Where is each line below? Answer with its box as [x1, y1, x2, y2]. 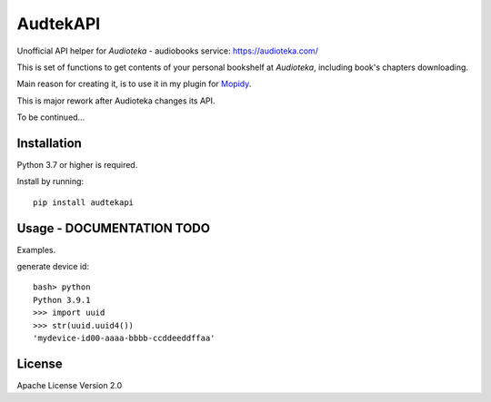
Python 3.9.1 [33, 295, 91, 305]
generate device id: [16, 261, 90, 272]
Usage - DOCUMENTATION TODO [16, 221, 211, 236]
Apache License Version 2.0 [16, 379, 123, 390]
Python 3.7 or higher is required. [16, 160, 138, 171]
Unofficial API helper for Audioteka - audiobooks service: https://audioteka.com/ [16, 45, 318, 56]
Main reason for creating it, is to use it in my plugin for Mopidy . [16, 78, 252, 90]
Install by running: [16, 176, 85, 187]
